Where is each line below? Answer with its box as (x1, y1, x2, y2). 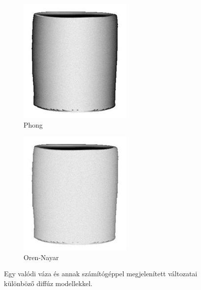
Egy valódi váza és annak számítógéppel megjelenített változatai (4, 268, 198, 279)
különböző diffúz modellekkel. (4, 278, 93, 288)
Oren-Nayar (24, 252, 59, 262)
